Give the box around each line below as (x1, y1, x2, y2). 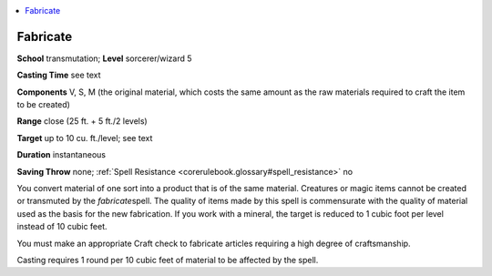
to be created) (16, 99, 70, 110)
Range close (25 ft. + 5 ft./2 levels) (16, 116, 148, 127)
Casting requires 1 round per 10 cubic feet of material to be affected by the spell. (16, 254, 319, 265)
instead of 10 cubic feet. (16, 221, 108, 232)
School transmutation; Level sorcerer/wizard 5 (16, 53, 192, 64)
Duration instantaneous (16, 149, 107, 160)
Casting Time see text (16, 69, 101, 81)
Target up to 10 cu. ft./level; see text (16, 132, 153, 143)
